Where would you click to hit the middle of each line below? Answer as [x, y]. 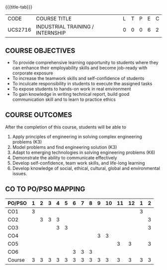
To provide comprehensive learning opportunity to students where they [85, 63]
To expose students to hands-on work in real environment [72, 89]
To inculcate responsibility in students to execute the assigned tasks [82, 84]
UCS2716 [19, 30]
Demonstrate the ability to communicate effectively [65, 157]
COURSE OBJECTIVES [40, 50]
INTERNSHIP [51, 33]
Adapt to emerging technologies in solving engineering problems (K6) [84, 152]
